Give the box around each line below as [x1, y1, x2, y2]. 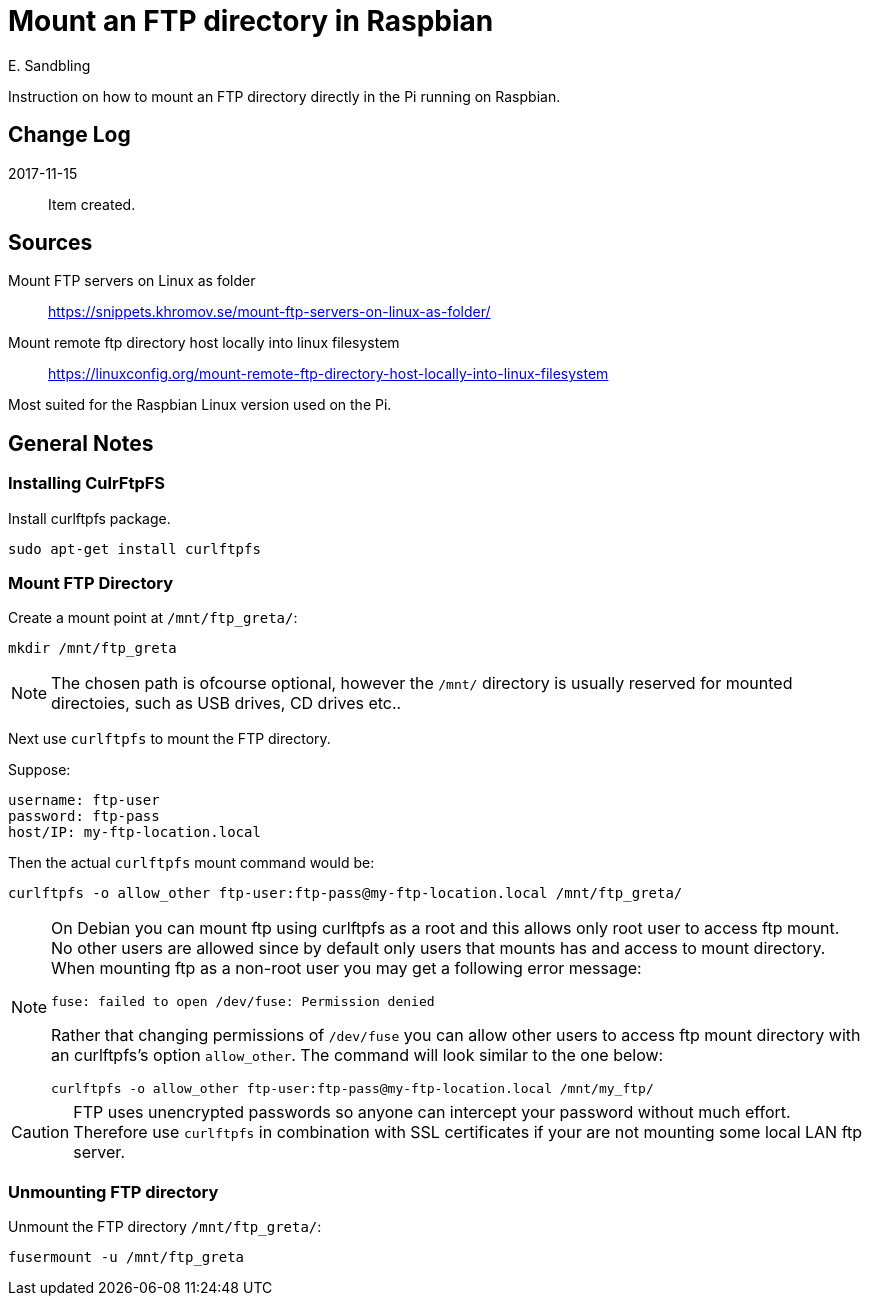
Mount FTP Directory [8, 573, 174, 594]
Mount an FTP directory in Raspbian [8, 4, 494, 38]
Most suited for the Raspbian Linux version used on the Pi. [8, 396, 392, 414]
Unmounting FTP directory [8, 1181, 219, 1202]
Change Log [8, 122, 131, 148]
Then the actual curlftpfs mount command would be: [8, 854, 375, 872]
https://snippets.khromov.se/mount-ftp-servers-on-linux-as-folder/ [48, 303, 491, 321]
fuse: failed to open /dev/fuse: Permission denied [51, 994, 435, 1010]
